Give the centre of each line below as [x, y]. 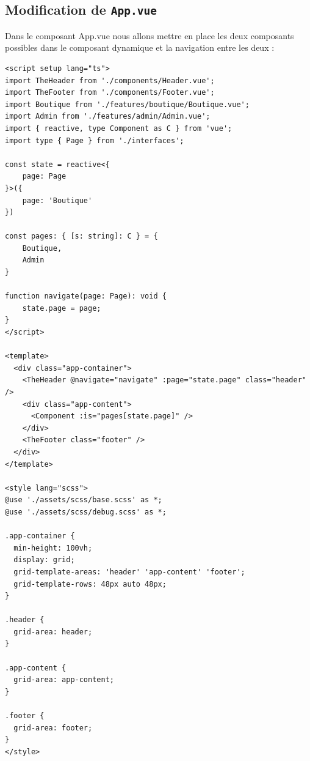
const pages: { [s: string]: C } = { [81, 236]
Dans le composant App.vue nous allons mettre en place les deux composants [150, 35]
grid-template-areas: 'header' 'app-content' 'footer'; [129, 572]
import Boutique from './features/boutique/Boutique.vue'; [127, 104]
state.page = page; [62, 308]
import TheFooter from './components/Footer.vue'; [110, 93]
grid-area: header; [53, 632]
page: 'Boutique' [57, 200]
